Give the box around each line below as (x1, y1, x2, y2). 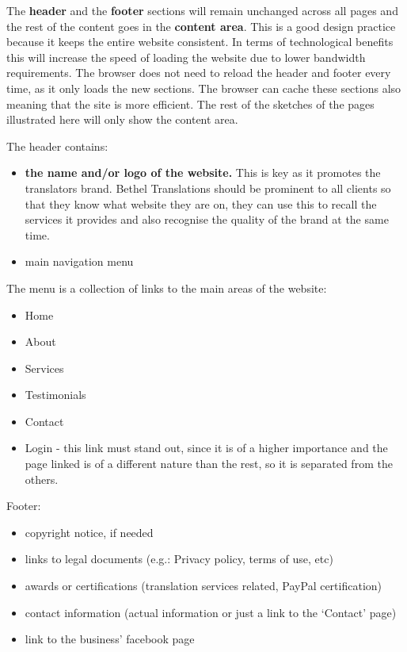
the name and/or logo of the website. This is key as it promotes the (25, 164, 381, 181)
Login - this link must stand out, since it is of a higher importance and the (25, 439, 388, 456)
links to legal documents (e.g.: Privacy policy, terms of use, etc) (25, 550, 333, 567)
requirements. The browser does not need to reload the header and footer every (6, 64, 391, 81)
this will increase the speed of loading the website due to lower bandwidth (6, 48, 366, 65)
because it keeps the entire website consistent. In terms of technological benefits (6, 33, 394, 50)
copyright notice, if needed (25, 524, 154, 540)
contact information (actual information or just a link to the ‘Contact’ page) (25, 604, 397, 620)
